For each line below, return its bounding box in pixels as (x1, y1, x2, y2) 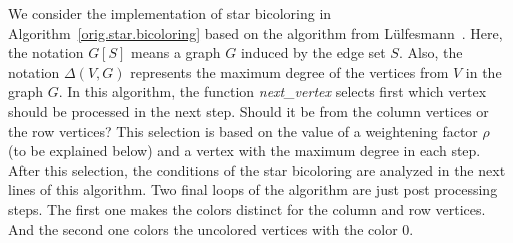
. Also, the (398, 42, 463, 63)
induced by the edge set (240, 42, 386, 63)
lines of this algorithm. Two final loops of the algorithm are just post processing (8, 179, 498, 200)
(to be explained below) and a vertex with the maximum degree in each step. (8, 140, 481, 161)
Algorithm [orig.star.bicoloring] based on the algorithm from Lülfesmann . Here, (8, 22, 503, 43)
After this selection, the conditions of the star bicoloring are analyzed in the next (8, 159, 506, 180)
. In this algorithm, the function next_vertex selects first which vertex (58, 81, 487, 102)
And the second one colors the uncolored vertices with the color (8, 218, 398, 239)
